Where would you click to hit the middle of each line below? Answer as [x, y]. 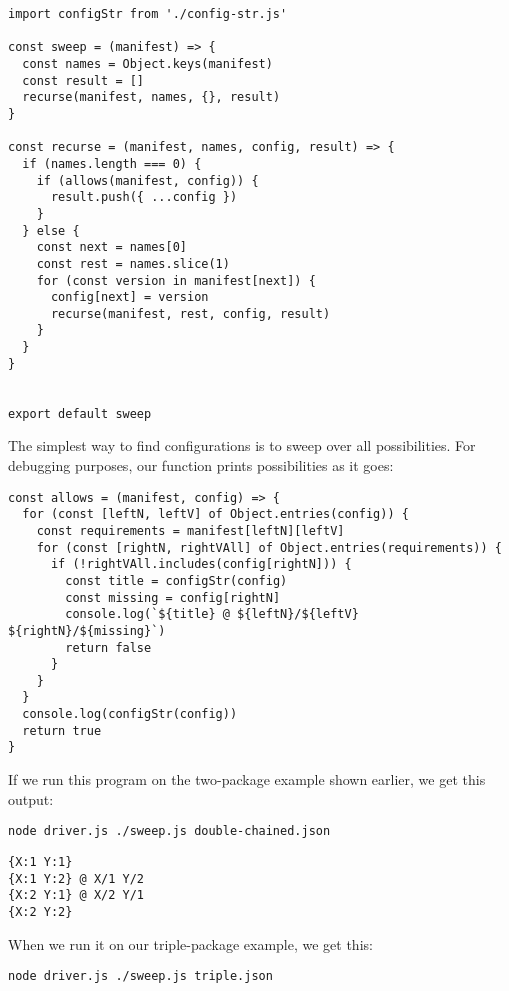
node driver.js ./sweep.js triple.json [140, 976]
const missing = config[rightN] [173, 597]
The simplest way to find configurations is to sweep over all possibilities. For [242, 445]
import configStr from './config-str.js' [148, 14]
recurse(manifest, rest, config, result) [190, 313]
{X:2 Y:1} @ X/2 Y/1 [76, 895]
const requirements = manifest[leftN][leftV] [190, 530]
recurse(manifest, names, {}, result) [151, 97]
